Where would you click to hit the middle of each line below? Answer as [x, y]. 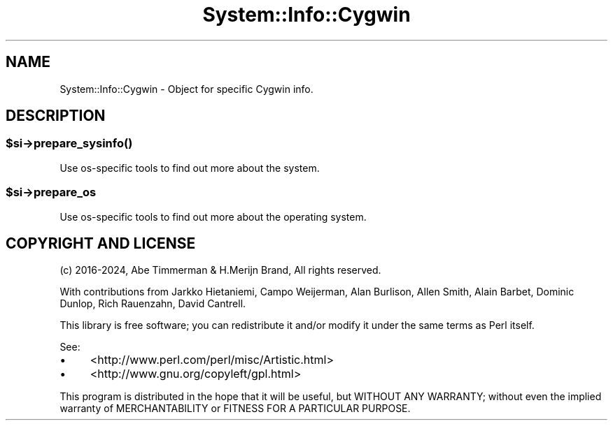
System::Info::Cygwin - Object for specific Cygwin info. [186, 89]
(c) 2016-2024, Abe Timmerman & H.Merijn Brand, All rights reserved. [220, 270]
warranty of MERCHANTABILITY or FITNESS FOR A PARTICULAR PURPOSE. [235, 409]
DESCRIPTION [56, 116]
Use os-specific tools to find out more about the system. [190, 168]
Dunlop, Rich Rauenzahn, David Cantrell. [153, 304]
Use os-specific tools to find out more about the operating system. [213, 216]
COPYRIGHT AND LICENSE [101, 243]
